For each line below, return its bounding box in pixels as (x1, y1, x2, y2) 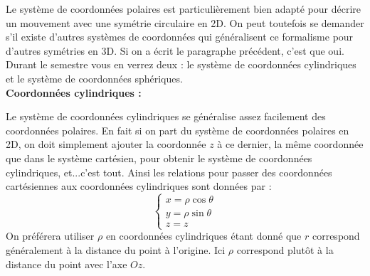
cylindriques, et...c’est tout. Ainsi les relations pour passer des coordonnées (6, 164, 332, 179)
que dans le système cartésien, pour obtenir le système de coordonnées (6, 150, 312, 165)
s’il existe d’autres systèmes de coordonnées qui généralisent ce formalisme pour (6, 29, 354, 44)
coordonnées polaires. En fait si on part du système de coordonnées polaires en (6, 122, 349, 137)
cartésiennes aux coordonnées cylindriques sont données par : (6, 179, 272, 193)
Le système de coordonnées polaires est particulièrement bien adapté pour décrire (6, 1, 361, 16)
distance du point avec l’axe (6, 256, 127, 271)
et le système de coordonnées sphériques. (6, 70, 183, 85)
